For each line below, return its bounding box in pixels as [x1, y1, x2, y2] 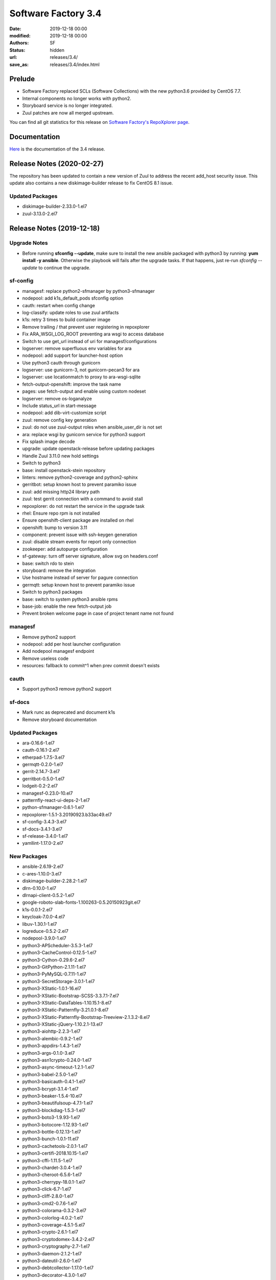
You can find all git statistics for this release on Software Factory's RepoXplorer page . [9, 119, 190, 125]
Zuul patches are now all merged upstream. [22, 110, 114, 116]
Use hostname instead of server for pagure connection [22, 574, 138, 581]
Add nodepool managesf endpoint [22, 648, 95, 654]
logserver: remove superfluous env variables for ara [22, 345, 132, 351]
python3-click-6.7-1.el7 [22, 1186, 72, 1192]
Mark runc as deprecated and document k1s [22, 709, 116, 715]
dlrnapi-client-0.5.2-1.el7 [22, 892, 75, 899]
